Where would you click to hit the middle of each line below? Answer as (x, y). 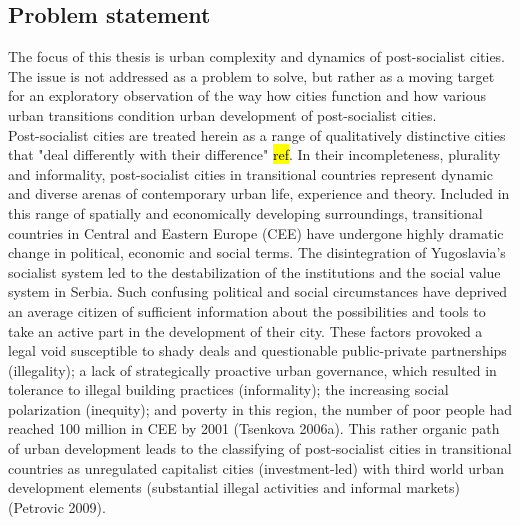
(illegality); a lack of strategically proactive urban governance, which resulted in (252, 369)
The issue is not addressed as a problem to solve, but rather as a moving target (251, 75)
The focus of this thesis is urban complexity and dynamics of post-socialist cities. (257, 56)
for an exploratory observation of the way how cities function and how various (247, 95)
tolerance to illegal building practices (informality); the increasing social (228, 389)
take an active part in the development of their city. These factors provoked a (245, 330)
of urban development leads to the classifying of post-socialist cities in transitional (260, 448)
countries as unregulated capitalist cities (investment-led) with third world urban (256, 467)
